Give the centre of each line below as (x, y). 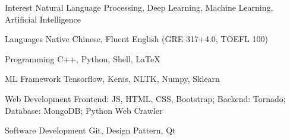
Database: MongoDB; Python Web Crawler (84, 110)
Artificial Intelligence (43, 19)
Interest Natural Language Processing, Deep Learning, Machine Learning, (139, 7)
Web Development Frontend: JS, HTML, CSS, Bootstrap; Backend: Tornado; (145, 98)
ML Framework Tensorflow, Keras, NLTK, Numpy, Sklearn (112, 79)
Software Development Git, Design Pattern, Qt (90, 130)
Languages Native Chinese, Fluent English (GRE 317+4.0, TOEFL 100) (136, 39)
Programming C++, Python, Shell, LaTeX (83, 58)
